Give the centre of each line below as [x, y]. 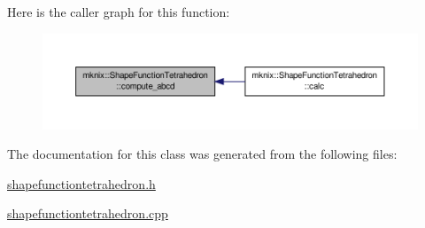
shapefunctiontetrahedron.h [81, 183]
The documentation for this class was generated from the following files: [202, 154]
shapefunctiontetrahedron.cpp [88, 213]
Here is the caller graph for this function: [119, 12]
